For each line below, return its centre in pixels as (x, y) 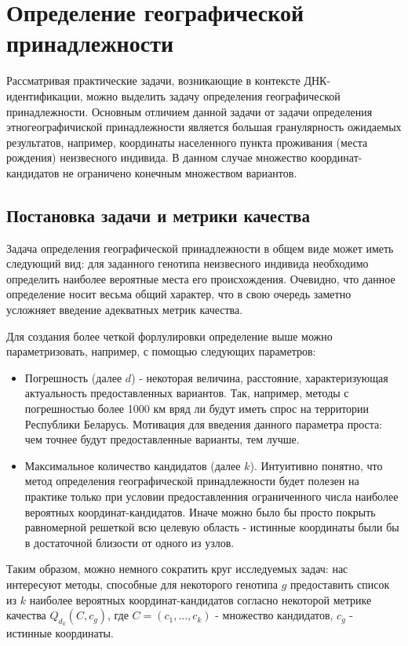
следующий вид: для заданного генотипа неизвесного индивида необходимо (188, 263)
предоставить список (340, 584)
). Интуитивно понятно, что (316, 465)
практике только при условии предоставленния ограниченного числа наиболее (211, 496)
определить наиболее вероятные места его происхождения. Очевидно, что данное (201, 278)
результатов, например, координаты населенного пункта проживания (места (187, 142)
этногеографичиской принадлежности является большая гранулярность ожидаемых (204, 127)
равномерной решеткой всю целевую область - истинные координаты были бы (212, 527)
